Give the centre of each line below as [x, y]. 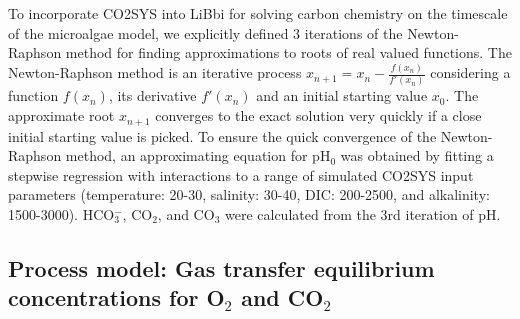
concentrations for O [116, 297]
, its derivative [152, 95]
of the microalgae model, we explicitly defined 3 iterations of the [205, 32]
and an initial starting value [342, 95]
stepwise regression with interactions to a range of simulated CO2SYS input [241, 174]
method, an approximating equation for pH [198, 155]
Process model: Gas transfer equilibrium [221, 267]
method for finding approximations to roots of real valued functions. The [288, 52]
